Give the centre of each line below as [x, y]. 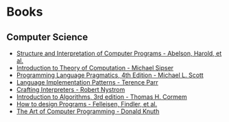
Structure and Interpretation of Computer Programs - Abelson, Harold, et [119, 53]
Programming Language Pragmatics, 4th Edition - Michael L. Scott [110, 75]
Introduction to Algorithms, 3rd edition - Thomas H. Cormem [101, 97]
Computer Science [47, 37]
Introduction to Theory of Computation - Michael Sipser [95, 68]
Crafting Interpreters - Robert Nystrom [71, 90]
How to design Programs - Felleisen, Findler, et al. [87, 104]
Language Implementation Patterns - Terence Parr [87, 82]
